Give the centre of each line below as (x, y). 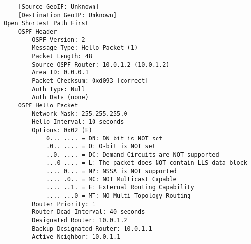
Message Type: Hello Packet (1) (85, 48)
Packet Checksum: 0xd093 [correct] (90, 81)
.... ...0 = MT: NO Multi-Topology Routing (118, 196)
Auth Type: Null (59, 89)
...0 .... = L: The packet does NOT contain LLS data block (146, 163)
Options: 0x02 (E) (62, 130)
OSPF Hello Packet (48, 105)
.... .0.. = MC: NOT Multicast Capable (111, 179)
